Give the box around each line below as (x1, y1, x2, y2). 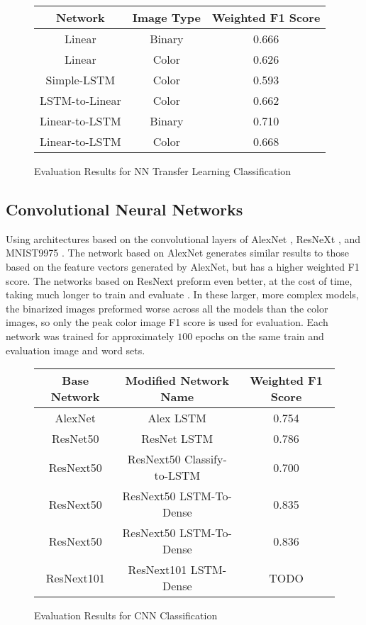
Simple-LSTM (45, 72, 116, 88)
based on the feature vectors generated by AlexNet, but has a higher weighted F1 (6, 259, 360, 274)
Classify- (184, 451, 227, 468)
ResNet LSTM (141, 430, 213, 447)
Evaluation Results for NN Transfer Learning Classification (34, 164, 292, 178)
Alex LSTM (148, 410, 206, 427)
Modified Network (125, 372, 229, 389)
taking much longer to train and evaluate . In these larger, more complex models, (6, 287, 359, 302)
